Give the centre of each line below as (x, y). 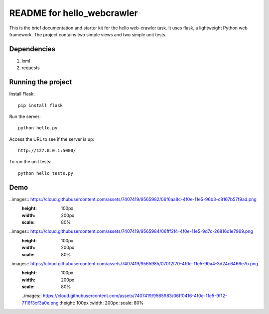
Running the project (41, 82)
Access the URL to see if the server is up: (52, 139)
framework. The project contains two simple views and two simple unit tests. (88, 34)
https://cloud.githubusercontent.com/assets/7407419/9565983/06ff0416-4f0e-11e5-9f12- (135, 296)
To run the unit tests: (30, 162)
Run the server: (25, 116)
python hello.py (38, 128)
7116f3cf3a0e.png (40, 303)
